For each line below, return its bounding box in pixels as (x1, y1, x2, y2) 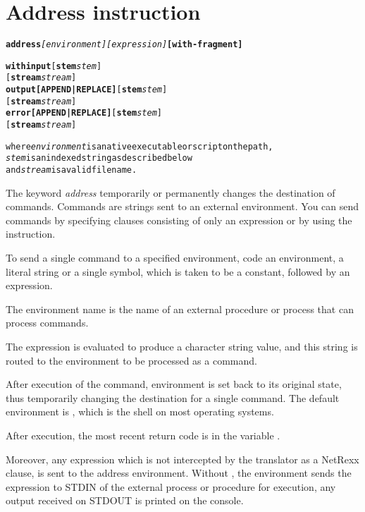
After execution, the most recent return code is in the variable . (6, 428, 280, 442)
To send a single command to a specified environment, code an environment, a (6, 250, 344, 265)
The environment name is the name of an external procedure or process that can (6, 301, 354, 316)
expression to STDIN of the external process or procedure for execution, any (6, 479, 336, 494)
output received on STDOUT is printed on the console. (6, 493, 244, 508)
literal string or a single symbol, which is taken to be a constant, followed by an (6, 264, 350, 279)
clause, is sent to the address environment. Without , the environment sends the (6, 465, 352, 480)
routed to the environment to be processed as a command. (6, 353, 257, 367)
